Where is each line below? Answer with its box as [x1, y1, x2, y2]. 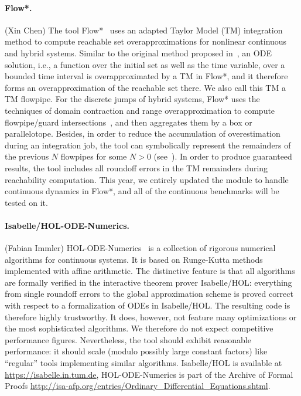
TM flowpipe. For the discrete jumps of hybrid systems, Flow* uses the [5, 93, 260, 105]
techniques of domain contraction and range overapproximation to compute [5, 104, 275, 116]
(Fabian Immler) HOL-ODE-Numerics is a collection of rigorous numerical [5, 242, 276, 254]
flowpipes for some [60, 150, 127, 163]
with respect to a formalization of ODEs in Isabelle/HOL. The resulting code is [5, 299, 290, 312]
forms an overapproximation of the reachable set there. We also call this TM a [5, 81, 286, 93]
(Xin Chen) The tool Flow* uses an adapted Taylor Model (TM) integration [5, 23, 283, 36]
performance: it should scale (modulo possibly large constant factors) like [5, 345, 268, 357]
